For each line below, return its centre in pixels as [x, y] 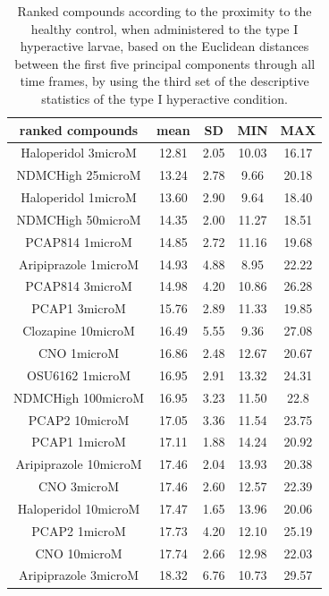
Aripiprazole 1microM [79, 264]
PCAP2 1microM [79, 530]
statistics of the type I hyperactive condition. [164, 98]
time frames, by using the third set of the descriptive [164, 81]
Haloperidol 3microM [79, 153]
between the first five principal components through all [165, 63]
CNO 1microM [79, 353]
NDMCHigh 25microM [79, 175]
